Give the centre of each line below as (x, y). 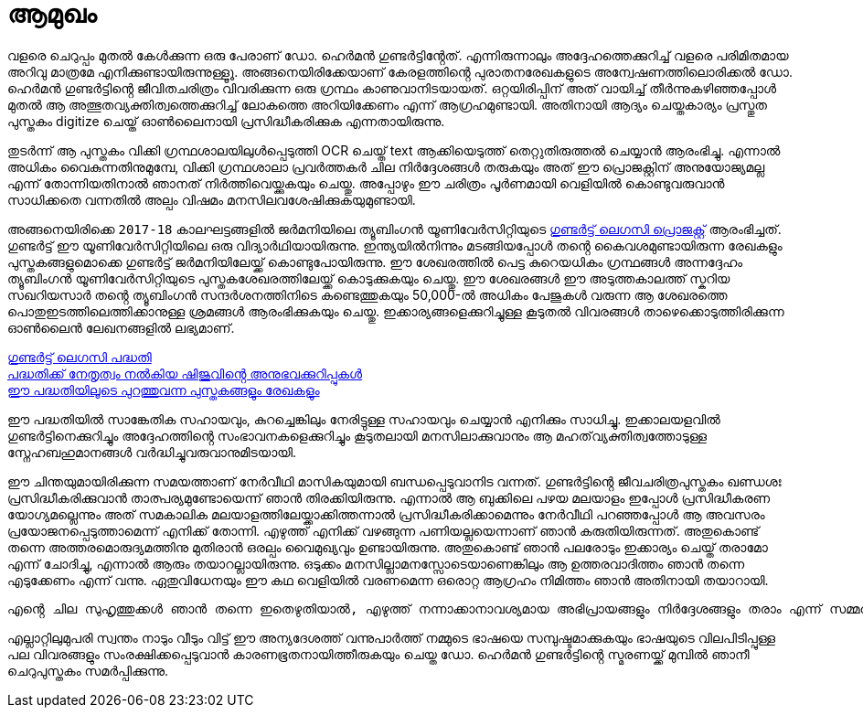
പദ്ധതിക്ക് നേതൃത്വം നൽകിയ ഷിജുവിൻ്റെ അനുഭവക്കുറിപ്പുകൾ (185, 373)
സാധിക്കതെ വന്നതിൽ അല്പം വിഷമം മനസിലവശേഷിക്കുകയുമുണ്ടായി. (212, 199)
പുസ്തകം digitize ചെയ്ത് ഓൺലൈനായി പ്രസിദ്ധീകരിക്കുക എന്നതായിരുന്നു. (226, 121)
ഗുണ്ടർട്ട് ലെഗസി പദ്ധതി (80, 357)
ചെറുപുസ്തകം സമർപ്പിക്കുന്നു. (88, 670)
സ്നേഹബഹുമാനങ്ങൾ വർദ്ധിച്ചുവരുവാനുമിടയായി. (152, 452)
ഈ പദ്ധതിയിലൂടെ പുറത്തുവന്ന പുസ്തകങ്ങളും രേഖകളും (164, 390)
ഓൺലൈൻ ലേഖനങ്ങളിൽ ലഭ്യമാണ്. (121, 327)
